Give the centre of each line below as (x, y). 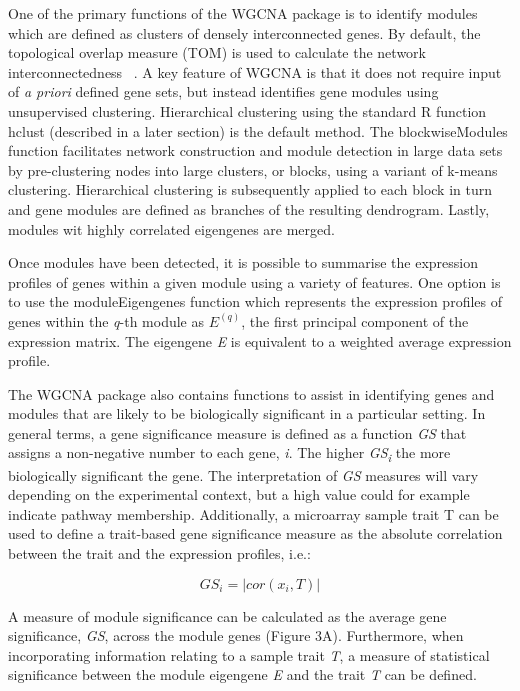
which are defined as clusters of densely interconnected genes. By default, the (244, 32)
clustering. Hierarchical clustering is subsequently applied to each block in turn (250, 189)
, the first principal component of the (355, 320)
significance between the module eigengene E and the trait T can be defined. (242, 674)
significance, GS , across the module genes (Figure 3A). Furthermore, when (236, 635)
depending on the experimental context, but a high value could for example (239, 494)
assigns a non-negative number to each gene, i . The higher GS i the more (229, 454)
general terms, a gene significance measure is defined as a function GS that (237, 432)
